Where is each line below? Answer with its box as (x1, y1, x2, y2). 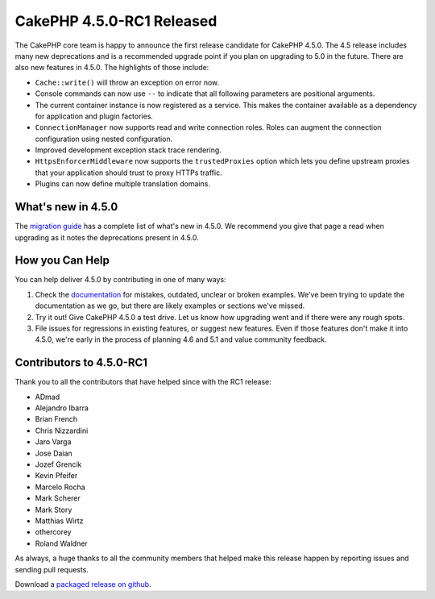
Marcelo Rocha (35, 482, 85, 492)
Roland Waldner (35, 539, 88, 548)
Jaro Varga (35, 437, 72, 447)
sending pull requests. (14, 564, 89, 574)
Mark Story (35, 505, 72, 514)
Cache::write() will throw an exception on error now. (35, 77, 220, 87)
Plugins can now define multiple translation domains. (35, 179, 211, 189)
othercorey (35, 527, 72, 537)
